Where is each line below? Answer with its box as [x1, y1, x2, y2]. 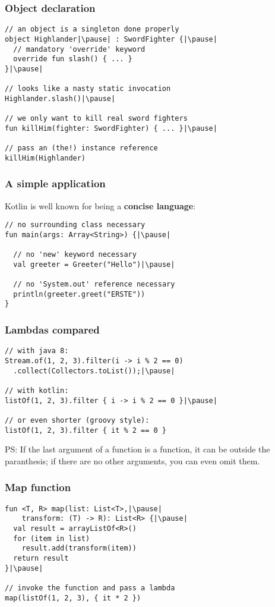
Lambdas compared [5, 322, 100, 337]
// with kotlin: [5, 386, 69, 395]
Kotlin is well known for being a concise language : [5, 199, 196, 212]
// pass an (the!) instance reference [5, 144, 158, 153]
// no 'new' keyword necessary [13, 250, 137, 259]
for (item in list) [13, 534, 90, 543]
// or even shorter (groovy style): [5, 416, 150, 424]
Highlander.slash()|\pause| [5, 94, 116, 103]
